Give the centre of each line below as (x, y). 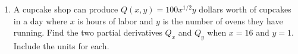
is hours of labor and (115, 20)
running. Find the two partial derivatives (88, 32)
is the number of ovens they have (223, 20)
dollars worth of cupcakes (245, 9)
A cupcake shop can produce (66, 9)
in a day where (40, 20)
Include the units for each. (61, 45)
